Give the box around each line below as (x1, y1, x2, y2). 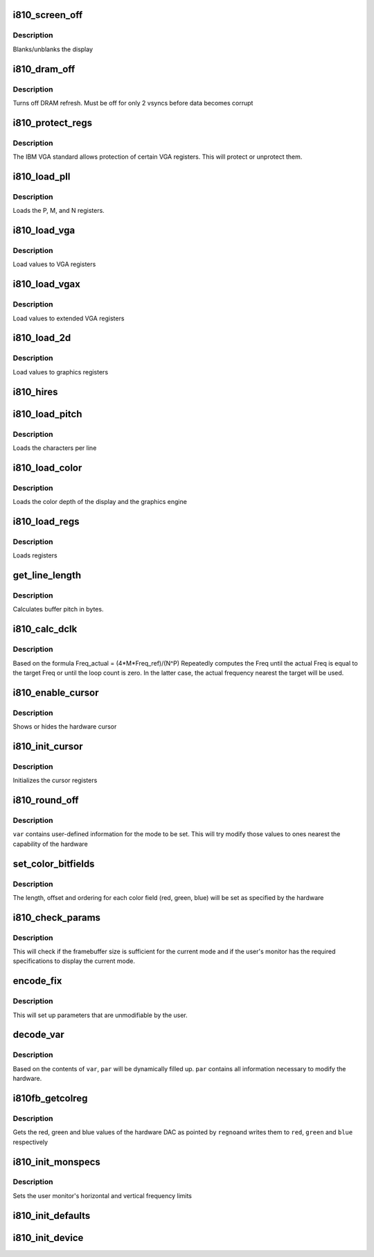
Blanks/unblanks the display (12, 45, 93, 53)
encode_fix (12, 975, 62, 987)
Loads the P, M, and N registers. (12, 207, 105, 215)
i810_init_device (12, 1231, 84, 1244)
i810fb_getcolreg (12, 1092, 88, 1104)
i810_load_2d (12, 332, 71, 344)
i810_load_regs (12, 515, 80, 527)
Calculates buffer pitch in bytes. (12, 605, 104, 614)
